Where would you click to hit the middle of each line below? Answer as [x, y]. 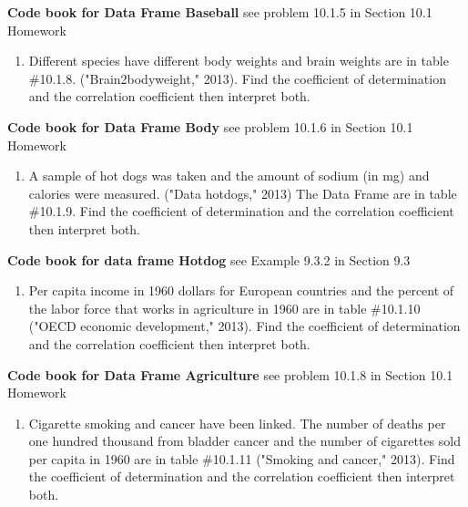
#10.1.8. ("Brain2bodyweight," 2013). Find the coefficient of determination [237, 78]
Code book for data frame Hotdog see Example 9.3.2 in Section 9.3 [209, 259]
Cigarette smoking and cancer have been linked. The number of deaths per [237, 423]
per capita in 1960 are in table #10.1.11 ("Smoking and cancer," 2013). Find [242, 458]
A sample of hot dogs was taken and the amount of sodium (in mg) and [229, 176]
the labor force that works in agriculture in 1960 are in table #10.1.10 [224, 308]
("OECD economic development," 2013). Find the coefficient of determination [244, 326]
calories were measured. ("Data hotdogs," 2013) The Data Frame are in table [243, 193]
